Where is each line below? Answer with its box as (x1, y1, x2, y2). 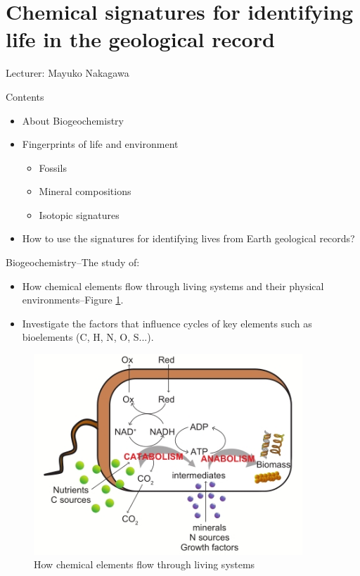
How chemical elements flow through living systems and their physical (22, 278, 324, 293)
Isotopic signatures (39, 207, 120, 222)
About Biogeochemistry (22, 113, 124, 127)
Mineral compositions (39, 184, 131, 199)
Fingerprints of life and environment (22, 137, 179, 151)
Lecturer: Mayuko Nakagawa (6, 65, 129, 80)
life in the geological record (6, 25, 275, 54)
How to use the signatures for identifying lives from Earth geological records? (22, 231, 355, 246)
